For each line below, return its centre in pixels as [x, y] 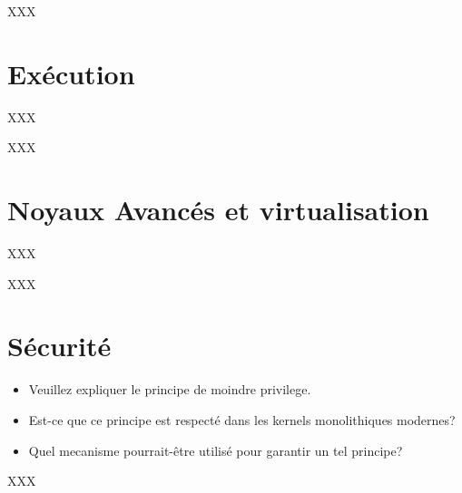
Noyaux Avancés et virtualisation [218, 210]
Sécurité [59, 346]
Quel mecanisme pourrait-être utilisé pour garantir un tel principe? [216, 450]
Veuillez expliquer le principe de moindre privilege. [170, 389]
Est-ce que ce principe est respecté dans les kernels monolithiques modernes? [242, 419]
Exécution [71, 73]
